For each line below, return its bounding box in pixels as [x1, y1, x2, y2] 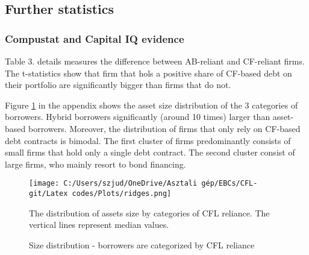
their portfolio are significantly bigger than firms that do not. [5, 78, 231, 91]
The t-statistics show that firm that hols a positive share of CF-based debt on [5, 66, 292, 79]
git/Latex [29, 189, 68, 198]
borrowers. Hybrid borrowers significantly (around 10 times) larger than [5, 110, 270, 123]
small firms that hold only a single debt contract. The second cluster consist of [5, 146, 295, 159]
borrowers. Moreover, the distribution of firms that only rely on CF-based [28, 122, 301, 134]
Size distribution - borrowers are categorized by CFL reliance [29, 238, 255, 251]
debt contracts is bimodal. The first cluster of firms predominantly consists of [5, 134, 291, 146]
